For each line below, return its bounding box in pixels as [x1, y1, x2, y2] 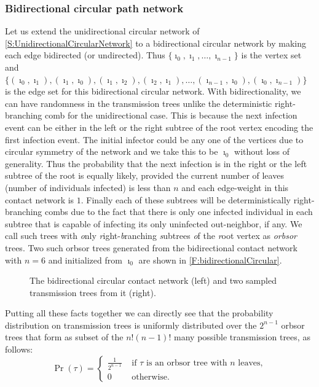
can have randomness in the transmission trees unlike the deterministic [5, 96, 272, 109]
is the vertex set [241, 49, 302, 61]
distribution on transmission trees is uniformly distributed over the [5, 318, 257, 331]
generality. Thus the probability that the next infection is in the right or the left [5, 157, 307, 170]
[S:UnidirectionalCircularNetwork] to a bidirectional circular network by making [5, 36, 306, 49]
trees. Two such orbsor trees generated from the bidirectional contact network [5, 241, 297, 254]
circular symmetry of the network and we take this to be [5, 145, 218, 158]
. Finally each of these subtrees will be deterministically [81, 193, 291, 206]
